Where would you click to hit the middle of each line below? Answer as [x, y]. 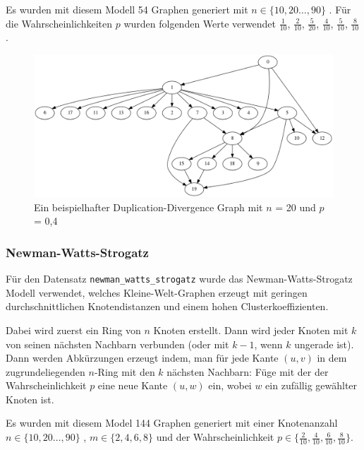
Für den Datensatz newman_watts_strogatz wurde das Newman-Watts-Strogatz [179, 279]
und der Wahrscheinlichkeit [215, 437]
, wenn [268, 344]
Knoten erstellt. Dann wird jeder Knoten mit [251, 330]
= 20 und [296, 207]
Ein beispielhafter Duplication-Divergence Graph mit [148, 207]
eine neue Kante [133, 385]
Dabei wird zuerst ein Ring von [73, 330]
